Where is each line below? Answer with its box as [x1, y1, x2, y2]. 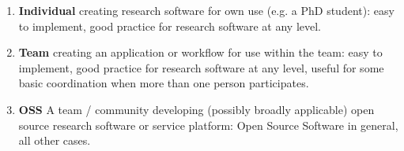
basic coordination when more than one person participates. [18, 75, 309, 91]
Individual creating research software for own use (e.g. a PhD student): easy [18, 2, 395, 18]
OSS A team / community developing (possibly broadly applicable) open [18, 101, 375, 117]
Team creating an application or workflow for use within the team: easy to [18, 44, 383, 61]
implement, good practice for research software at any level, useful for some [18, 59, 384, 75]
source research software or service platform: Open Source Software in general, [18, 116, 398, 133]
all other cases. [18, 132, 91, 149]
